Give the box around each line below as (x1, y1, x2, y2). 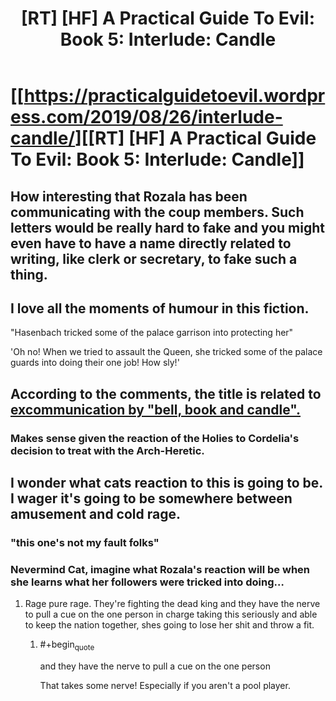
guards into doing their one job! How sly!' (10, 357, 180, 369)
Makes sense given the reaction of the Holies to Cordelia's (10, 431, 300, 445)
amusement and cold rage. (10, 506, 181, 523)
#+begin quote (39, 638, 95, 653)
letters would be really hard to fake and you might (10, 219, 325, 236)
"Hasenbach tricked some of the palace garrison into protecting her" (10, 327, 294, 339)
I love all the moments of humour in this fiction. (10, 300, 310, 317)
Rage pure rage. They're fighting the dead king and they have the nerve (24, 598, 321, 610)
